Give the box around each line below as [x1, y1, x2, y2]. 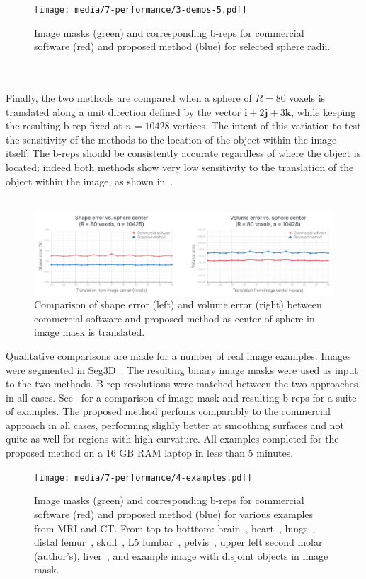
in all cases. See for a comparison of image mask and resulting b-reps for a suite [6, 390, 357, 404]
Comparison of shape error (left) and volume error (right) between [34, 297, 322, 312]
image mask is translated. [34, 324, 145, 339]
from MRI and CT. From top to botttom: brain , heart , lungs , [34, 520, 316, 535]
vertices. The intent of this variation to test [173, 118, 361, 133]
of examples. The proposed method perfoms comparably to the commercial [6, 404, 331, 419]
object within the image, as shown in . [6, 173, 173, 188]
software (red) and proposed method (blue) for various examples [34, 506, 314, 521]
